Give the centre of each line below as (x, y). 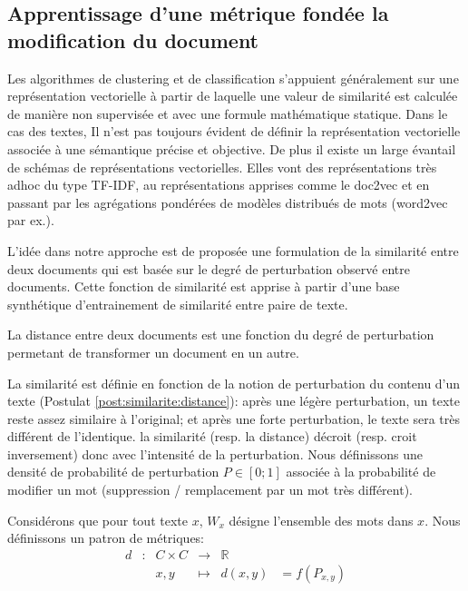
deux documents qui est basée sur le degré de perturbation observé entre (209, 268)
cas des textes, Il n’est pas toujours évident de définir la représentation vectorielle (234, 131)
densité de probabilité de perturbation (113, 472)
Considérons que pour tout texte (97, 520)
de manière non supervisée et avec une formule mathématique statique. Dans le (228, 113)
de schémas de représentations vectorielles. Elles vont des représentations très (222, 167)
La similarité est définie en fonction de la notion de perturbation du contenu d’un (234, 383)
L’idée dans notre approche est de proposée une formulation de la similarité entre (233, 250)
